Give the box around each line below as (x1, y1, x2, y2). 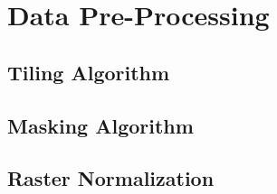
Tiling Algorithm (7, 58, 170, 86)
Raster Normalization (7, 164, 215, 192)
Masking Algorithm (7, 111, 194, 139)
